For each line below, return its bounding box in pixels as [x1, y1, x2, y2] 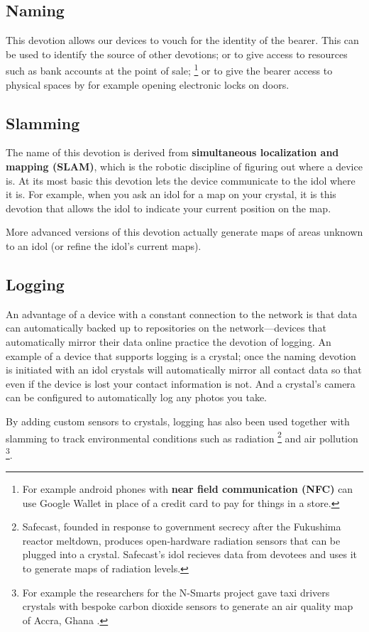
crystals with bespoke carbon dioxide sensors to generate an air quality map [22, 599, 353, 614]
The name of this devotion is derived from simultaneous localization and [6, 145, 339, 160]
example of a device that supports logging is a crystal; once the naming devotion [6, 348, 356, 363]
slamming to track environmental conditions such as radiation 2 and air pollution [6, 428, 358, 445]
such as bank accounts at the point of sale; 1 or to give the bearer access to [6, 61, 333, 78]
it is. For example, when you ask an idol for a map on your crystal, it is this [6, 187, 336, 202]
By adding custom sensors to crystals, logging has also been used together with [6, 413, 350, 428]
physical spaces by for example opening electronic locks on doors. [6, 77, 290, 92]
